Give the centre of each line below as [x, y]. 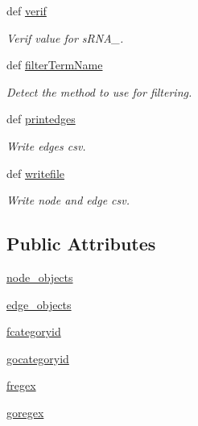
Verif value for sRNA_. [65, 37]
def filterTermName [55, 65]
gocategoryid [38, 358]
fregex [21, 385]
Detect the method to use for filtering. [99, 91]
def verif [27, 10]
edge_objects [39, 304]
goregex [25, 412]
